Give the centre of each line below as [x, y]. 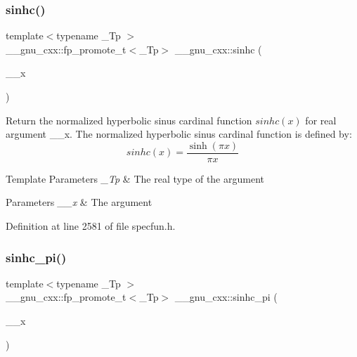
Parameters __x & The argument [79, 202]
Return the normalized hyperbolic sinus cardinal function [129, 120]
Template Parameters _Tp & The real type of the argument [135, 178]
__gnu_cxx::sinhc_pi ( [226, 297]
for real [321, 120]
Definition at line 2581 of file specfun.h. [91, 226]
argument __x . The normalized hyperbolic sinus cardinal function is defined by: [179, 134]
